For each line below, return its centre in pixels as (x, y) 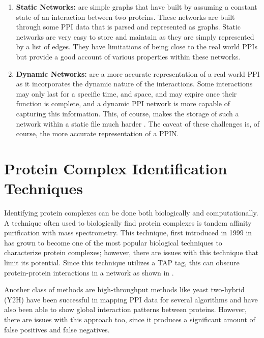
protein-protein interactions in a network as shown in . (89, 272)
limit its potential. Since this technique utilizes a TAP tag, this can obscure (122, 262)
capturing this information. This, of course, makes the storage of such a (127, 113)
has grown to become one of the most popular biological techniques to (113, 242)
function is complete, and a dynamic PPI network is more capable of (123, 103)
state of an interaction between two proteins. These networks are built (125, 17)
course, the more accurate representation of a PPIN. (97, 133)
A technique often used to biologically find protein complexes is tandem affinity (128, 222)
